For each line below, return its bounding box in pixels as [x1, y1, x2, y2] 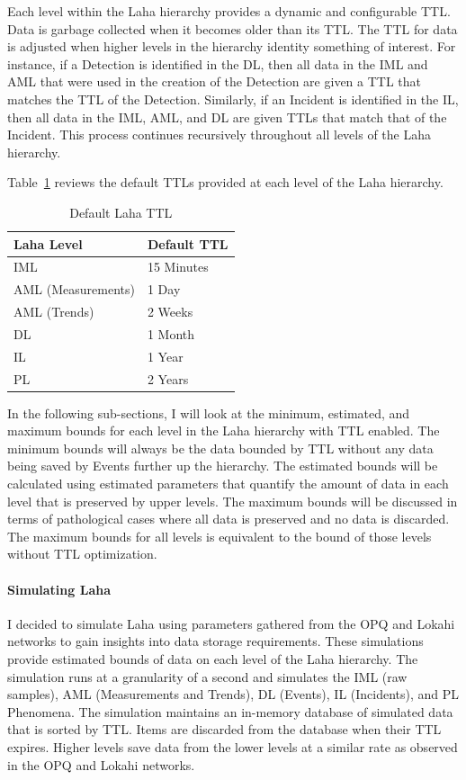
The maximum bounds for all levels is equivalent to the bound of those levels [7, 526, 432, 545]
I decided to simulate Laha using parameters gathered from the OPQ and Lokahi [7, 614, 455, 632]
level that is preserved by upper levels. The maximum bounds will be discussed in [7, 491, 458, 510]
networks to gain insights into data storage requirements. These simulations [7, 632, 424, 650]
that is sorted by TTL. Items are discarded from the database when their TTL [7, 720, 442, 739]
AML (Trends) [13, 302, 94, 321]
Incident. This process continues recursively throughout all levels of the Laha [7, 125, 431, 144]
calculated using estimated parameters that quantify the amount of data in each [7, 474, 449, 493]
